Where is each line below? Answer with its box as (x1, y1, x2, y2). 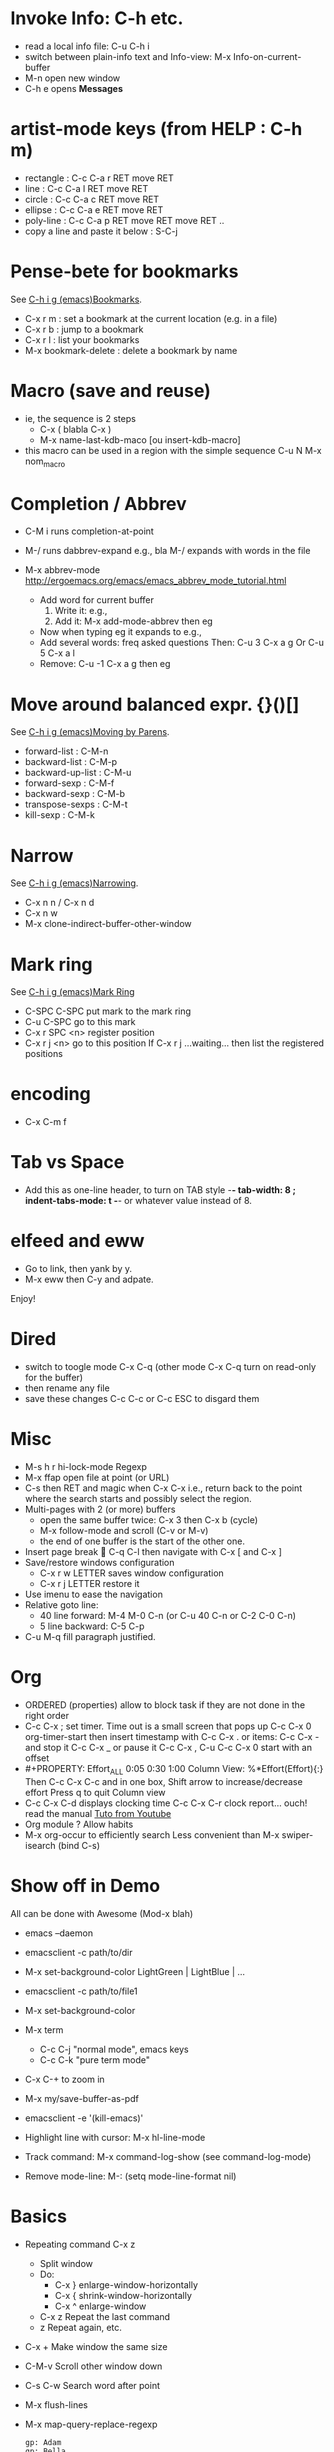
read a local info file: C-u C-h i (24, 40, 150, 52)
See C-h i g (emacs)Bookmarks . (10, 293, 143, 305)
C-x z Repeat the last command (39, 2310, 171, 2322)
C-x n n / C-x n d (24, 897, 95, 909)
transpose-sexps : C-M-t (24, 798, 128, 811)
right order (24, 1709, 70, 1721)
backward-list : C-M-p (24, 756, 118, 768)
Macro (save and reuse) (10, 380, 212, 402)
